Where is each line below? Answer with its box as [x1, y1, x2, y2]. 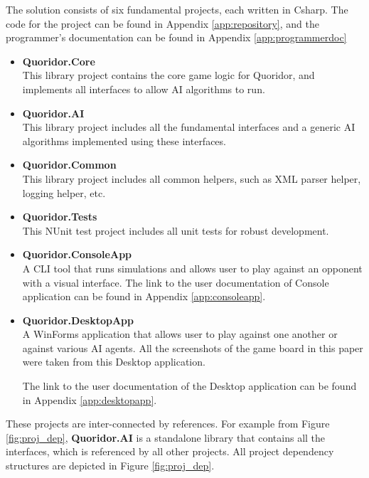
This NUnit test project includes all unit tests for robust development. [22, 223, 329, 238]
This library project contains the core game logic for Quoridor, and [22, 68, 315, 83]
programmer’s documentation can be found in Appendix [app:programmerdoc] [6, 30, 347, 45]
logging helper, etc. [22, 185, 106, 200]
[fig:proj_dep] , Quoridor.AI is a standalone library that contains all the [6, 430, 326, 445]
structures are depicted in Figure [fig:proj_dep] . [6, 458, 215, 473]
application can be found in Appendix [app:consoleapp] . [22, 289, 266, 304]
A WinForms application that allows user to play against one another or [22, 326, 338, 341]
